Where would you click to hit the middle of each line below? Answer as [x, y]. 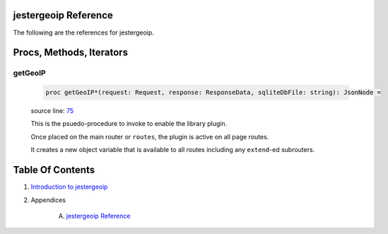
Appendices [48, 200]
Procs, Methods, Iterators [71, 53]
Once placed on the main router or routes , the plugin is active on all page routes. [150, 136]
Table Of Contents [54, 170]
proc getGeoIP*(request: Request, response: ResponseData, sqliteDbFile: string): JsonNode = [213, 93]
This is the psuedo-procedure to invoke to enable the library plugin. [129, 124]
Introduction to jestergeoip [69, 187]
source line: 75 [52, 111]
